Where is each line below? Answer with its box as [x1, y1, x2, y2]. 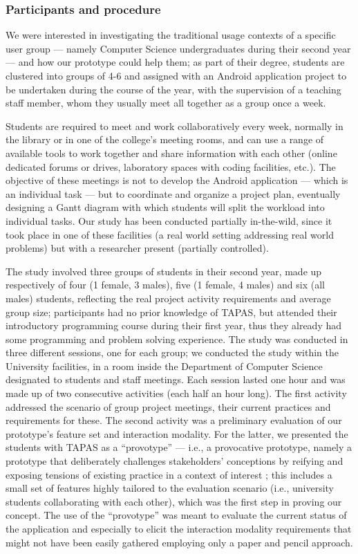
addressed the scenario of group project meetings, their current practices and [6, 399, 331, 414]
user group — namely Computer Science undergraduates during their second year [6, 41, 351, 55]
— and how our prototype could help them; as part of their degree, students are [6, 55, 345, 69]
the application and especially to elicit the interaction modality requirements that [6, 521, 352, 535]
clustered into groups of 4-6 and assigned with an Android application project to [6, 68, 347, 82]
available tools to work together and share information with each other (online [6, 145, 337, 160]
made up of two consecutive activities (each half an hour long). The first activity [6, 386, 347, 400]
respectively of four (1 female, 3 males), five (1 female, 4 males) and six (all [6, 277, 325, 292]
